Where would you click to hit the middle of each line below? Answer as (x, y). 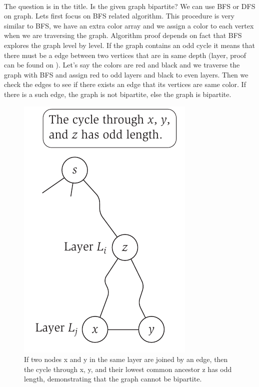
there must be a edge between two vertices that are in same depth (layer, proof (125, 55)
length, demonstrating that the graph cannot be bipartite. (113, 379)
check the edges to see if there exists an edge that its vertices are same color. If (125, 84)
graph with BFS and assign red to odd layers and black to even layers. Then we (126, 74)
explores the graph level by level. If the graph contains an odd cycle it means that (129, 45)
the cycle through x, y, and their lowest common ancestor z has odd (128, 369)
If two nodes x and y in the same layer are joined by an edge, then (126, 359)
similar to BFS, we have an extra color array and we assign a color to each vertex (129, 25)
